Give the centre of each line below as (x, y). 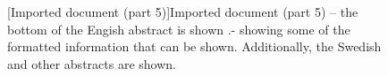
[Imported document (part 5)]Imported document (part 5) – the (183, 11)
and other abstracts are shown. (92, 63)
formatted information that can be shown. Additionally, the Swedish (194, 46)
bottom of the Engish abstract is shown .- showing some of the (179, 29)
